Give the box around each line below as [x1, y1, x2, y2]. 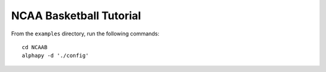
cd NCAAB [22, 44, 48, 50]
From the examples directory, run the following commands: [11, 30, 160, 37]
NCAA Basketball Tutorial [11, 9, 141, 22]
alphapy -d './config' [22, 52, 89, 59]
